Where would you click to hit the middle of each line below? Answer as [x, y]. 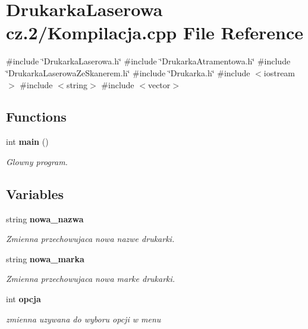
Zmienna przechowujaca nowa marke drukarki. [91, 279]
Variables [35, 193]
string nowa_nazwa [45, 218]
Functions [36, 117]
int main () [27, 142]
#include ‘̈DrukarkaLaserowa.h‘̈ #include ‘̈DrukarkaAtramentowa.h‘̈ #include [148, 61]
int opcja [23, 299]
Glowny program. [37, 161]
